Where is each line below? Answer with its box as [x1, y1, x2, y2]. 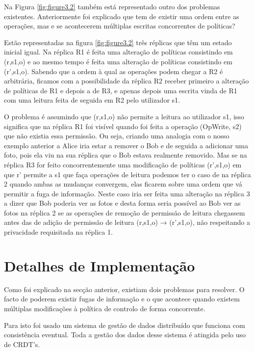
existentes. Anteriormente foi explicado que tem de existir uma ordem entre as [4, 11, 239, 21]
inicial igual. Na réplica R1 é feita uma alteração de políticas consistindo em [4, 47, 233, 57]
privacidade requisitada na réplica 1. [4, 227, 113, 237]
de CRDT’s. [4, 339, 40, 349]
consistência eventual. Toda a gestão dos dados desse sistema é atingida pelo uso [4, 329, 246, 340]
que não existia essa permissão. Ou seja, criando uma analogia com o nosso [4, 131, 229, 141]
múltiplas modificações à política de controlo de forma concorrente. [4, 303, 205, 313]
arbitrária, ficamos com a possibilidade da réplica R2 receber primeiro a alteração [4, 76, 249, 86]
